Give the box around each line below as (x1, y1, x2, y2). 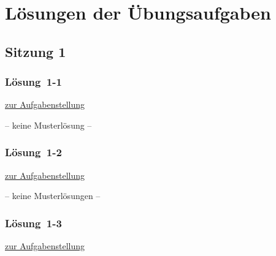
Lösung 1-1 (5, 74, 62, 89)
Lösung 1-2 (5, 145, 62, 160)
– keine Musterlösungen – (5, 189, 101, 202)
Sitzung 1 (5, 42, 66, 61)
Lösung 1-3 (5, 215, 62, 230)
